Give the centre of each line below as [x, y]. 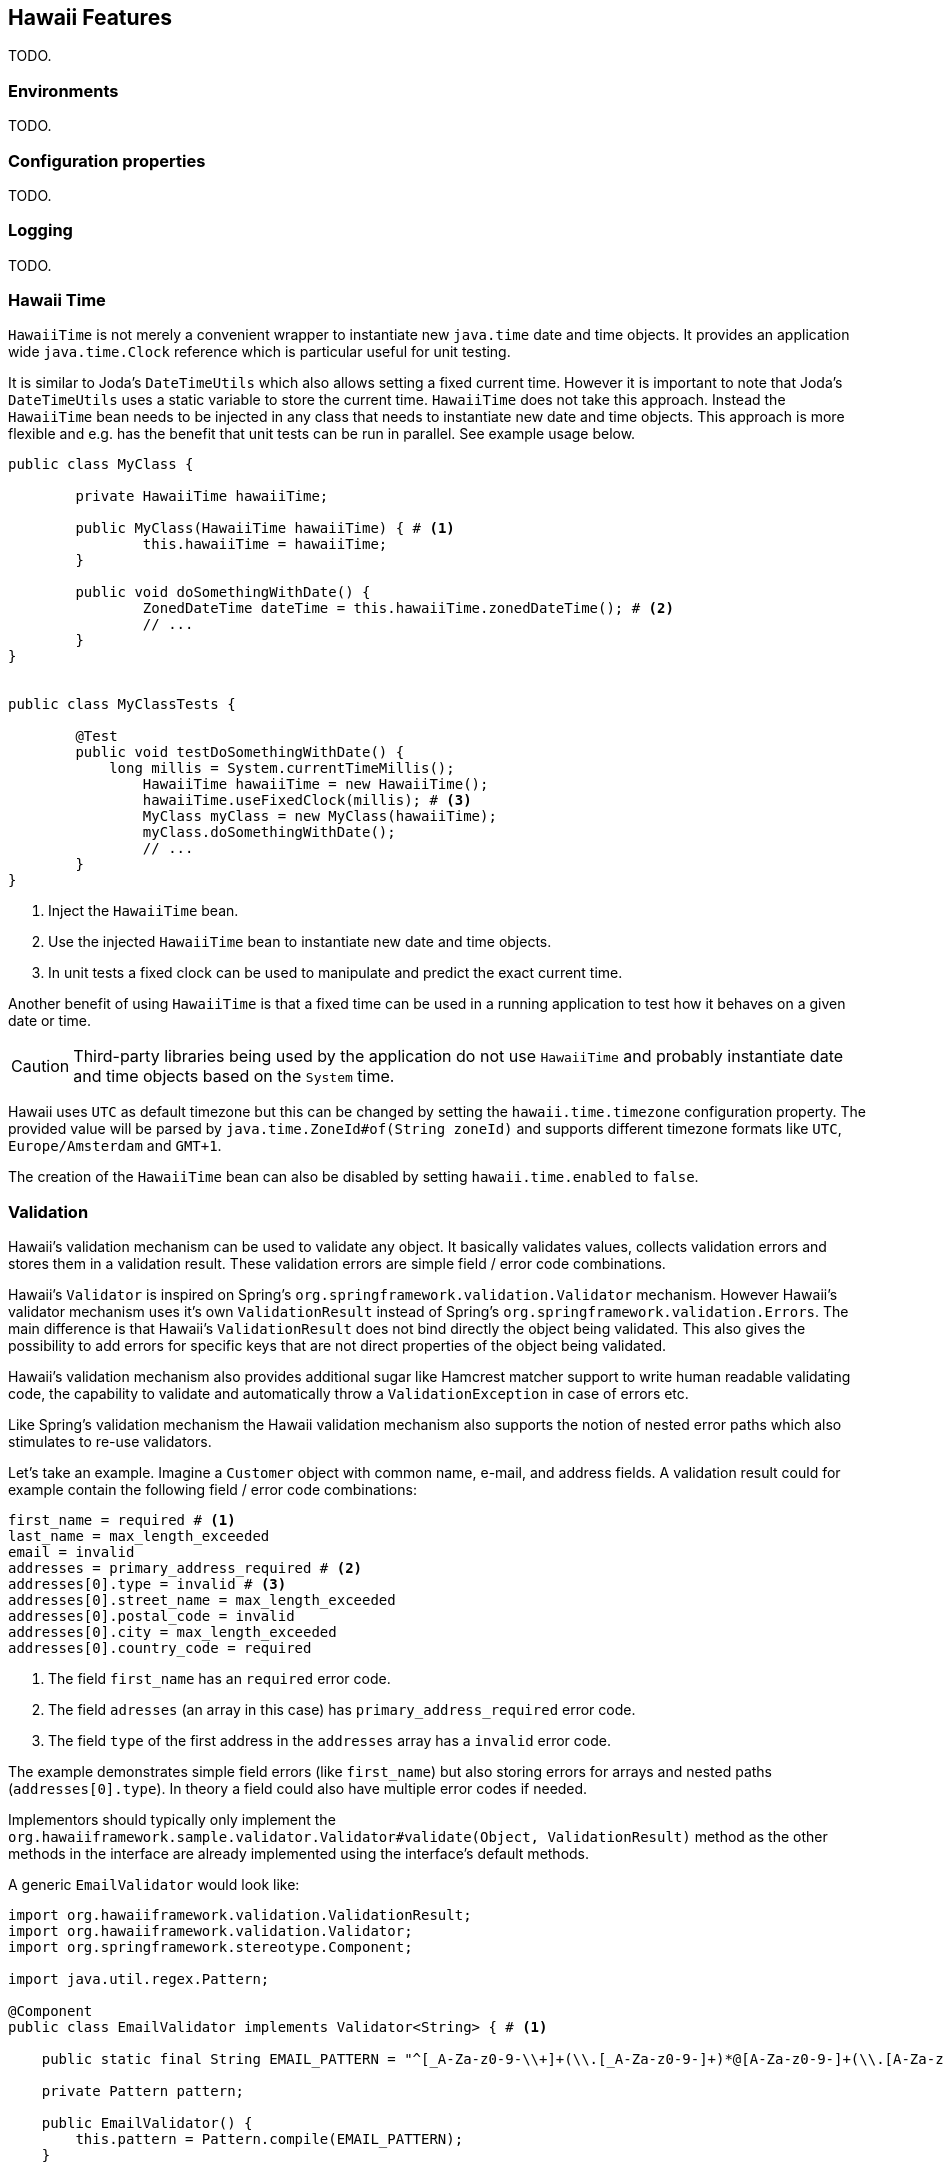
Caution [40, 1066]
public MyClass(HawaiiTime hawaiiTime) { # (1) [265, 528]
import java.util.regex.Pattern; [139, 1979]
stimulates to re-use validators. [110, 1442]
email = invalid [71, 1552]
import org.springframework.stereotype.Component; [210, 1947]
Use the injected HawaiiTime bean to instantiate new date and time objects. [300, 942]
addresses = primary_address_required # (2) [185, 1568]
